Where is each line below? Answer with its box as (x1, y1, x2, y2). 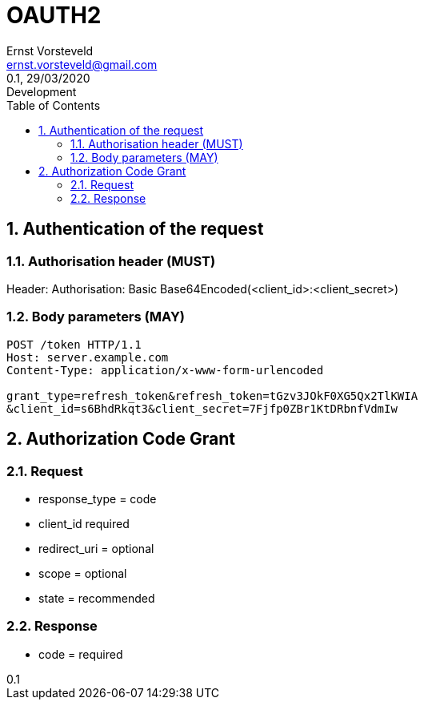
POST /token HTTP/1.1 (6, 337, 142, 351)
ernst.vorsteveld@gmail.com (6, 57, 158, 71)
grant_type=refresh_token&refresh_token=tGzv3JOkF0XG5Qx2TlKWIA (6, 389, 418, 402)
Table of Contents (6, 98, 101, 112)
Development (6, 84, 77, 99)
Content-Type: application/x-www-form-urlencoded (6, 363, 324, 377)
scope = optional (38, 566, 127, 580)
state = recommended (38, 591, 155, 605)
